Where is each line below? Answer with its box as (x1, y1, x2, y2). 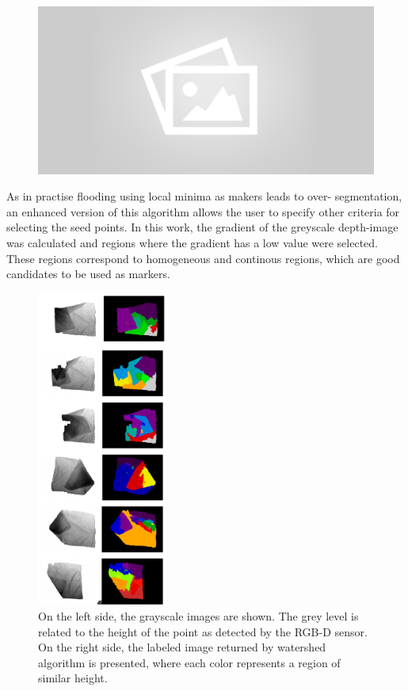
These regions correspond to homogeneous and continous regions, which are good (6, 250, 400, 266)
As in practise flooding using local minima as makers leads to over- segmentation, (6, 188, 402, 204)
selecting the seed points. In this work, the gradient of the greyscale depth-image (6, 219, 398, 235)
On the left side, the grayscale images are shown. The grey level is (38, 608, 359, 624)
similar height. (38, 670, 108, 686)
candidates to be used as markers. (6, 265, 170, 282)
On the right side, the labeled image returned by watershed (38, 639, 326, 655)
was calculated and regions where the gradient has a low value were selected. (6, 234, 378, 250)
